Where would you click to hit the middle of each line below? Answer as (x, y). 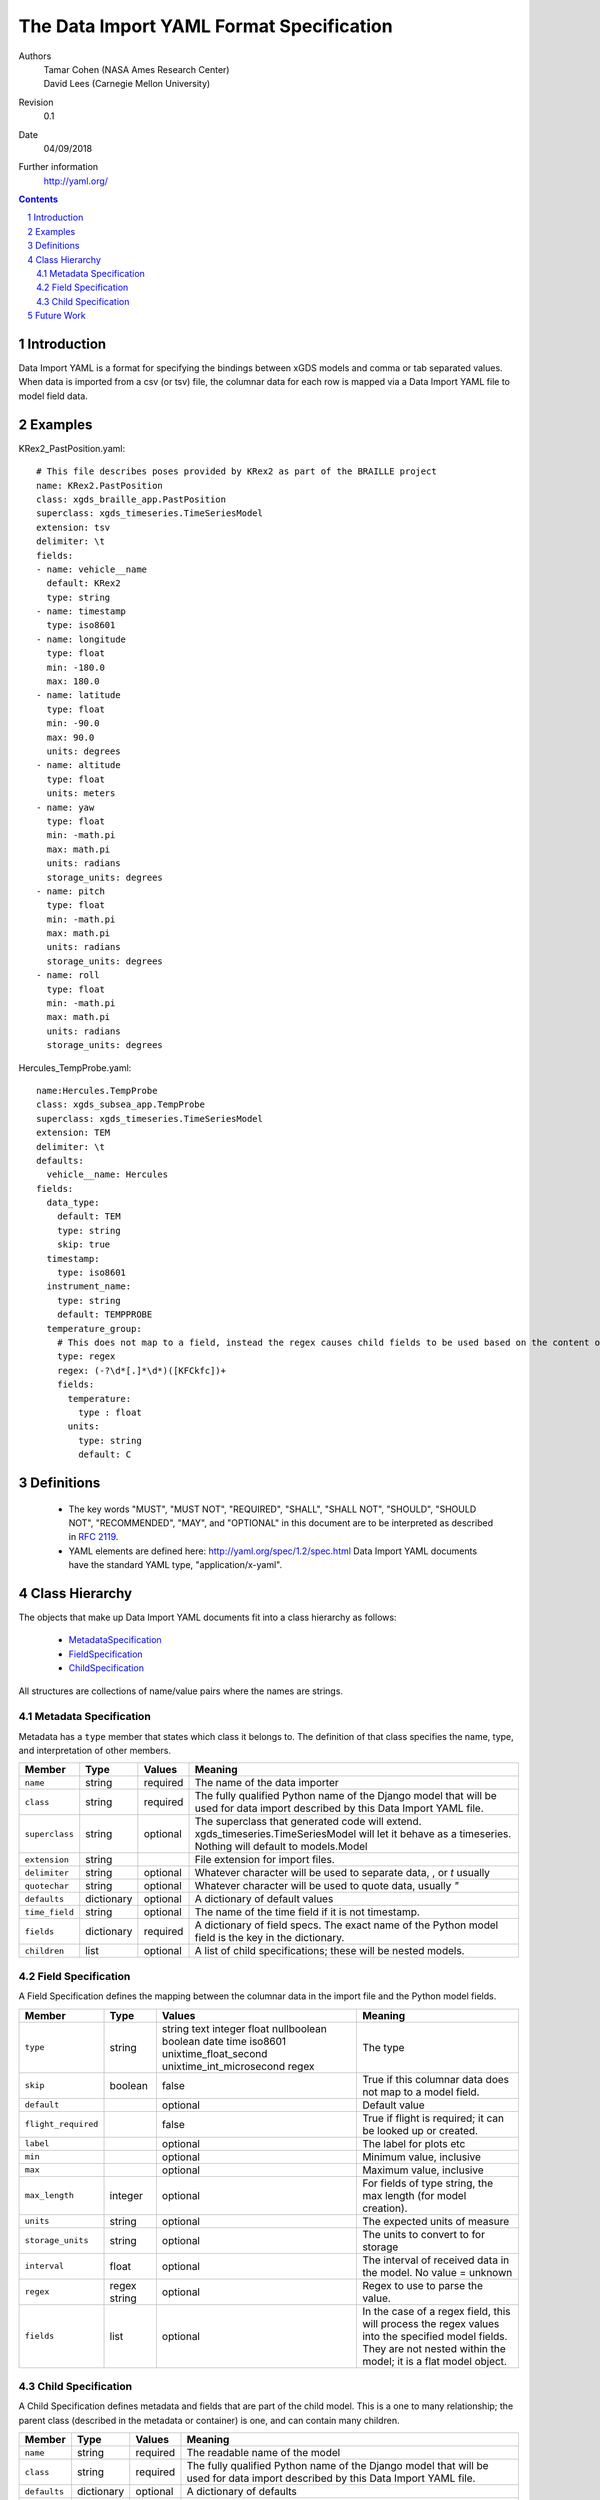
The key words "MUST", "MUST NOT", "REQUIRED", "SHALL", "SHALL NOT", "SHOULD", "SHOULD (272, 1509)
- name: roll (68, 975)
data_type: (73, 1203)
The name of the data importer (266, 1783)
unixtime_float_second (214, 2053)
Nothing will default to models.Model (281, 1847)
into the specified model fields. (434, 2336)
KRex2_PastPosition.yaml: (71, 448)
